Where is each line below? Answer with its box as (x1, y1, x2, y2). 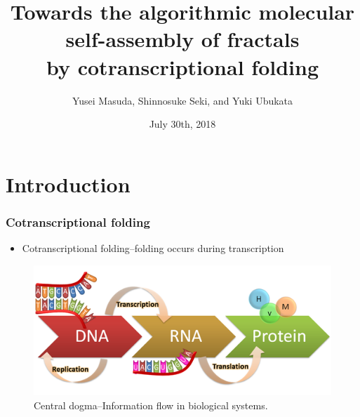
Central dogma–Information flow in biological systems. (34, 397, 268, 412)
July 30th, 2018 (149, 117, 216, 131)
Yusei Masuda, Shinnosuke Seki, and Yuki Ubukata (72, 93, 293, 107)
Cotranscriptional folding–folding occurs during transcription (22, 241, 284, 256)
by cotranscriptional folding (46, 52, 319, 81)
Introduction (6, 169, 131, 198)
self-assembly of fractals (65, 25, 300, 53)
